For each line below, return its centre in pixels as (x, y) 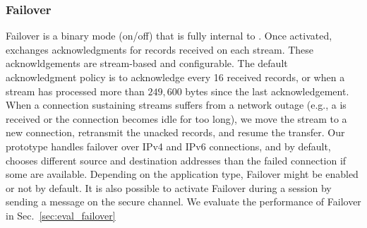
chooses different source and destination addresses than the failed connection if (176, 160)
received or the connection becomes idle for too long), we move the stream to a (176, 118)
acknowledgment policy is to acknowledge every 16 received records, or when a (175, 77)
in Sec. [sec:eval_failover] (61, 215)
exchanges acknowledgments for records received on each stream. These (160, 49)
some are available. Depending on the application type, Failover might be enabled (182, 174)
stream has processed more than (75, 91)
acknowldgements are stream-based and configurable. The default (147, 63)
